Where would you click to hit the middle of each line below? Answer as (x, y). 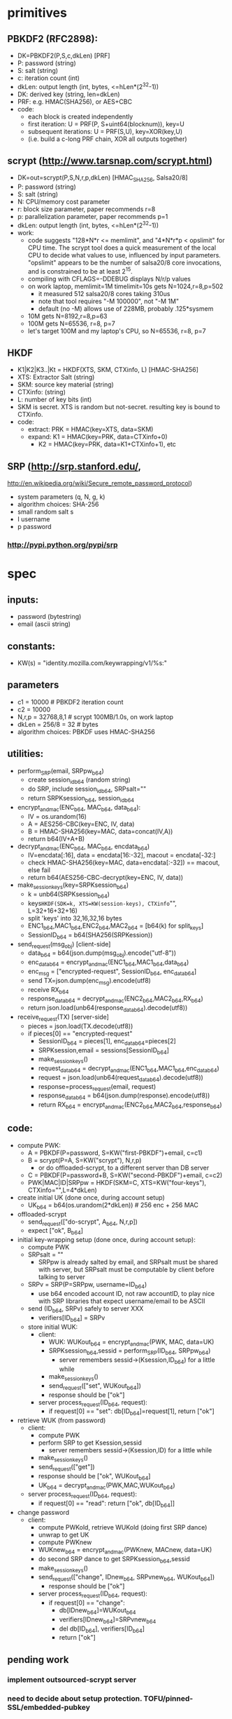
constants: (31, 646)
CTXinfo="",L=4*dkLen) (63, 1190)
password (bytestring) (49, 617)
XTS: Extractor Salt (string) (56, 377)
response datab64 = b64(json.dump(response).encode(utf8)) (124, 1096)
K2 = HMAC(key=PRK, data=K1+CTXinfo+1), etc (107, 444)
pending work (38, 1660)
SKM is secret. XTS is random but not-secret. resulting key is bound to (118, 407)
